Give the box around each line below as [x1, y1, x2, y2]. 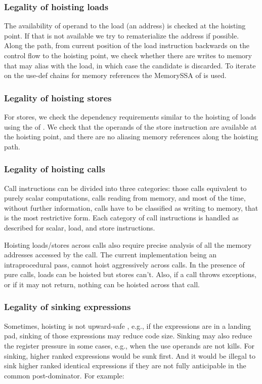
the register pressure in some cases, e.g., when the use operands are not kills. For [4, 340, 254, 351]
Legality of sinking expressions [4, 300, 131, 313]
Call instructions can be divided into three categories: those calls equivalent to [4, 182, 247, 193]
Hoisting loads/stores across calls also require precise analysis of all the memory [4, 239, 252, 250]
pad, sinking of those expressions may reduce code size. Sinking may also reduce [4, 330, 252, 341]
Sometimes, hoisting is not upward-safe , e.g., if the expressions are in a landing [4, 320, 251, 331]
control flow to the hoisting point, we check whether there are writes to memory [4, 50, 252, 60]
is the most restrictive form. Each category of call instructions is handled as [4, 212, 239, 223]
